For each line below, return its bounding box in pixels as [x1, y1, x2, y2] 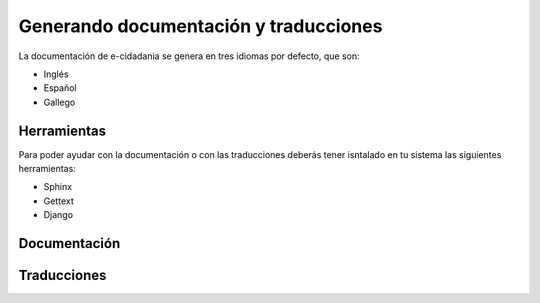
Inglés [43, 68, 69, 80]
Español [43, 82, 77, 94]
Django [43, 209, 74, 221]
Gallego [43, 96, 76, 108]
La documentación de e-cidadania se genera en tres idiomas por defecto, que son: [18, 50, 360, 62]
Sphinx [43, 181, 73, 193]
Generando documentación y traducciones [18, 15, 383, 37]
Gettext [43, 195, 74, 207]
